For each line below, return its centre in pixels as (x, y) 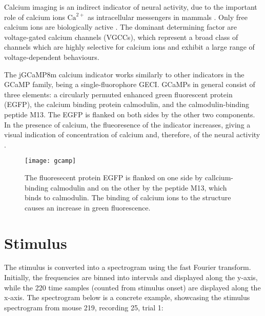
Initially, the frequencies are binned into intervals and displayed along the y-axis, (131, 277)
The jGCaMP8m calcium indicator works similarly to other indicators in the (124, 74)
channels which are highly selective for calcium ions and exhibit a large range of (129, 47)
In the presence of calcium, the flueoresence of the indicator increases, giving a (127, 124)
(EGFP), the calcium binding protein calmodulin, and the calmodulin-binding (127, 104)
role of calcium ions (35, 17)
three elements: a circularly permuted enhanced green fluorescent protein (118, 94)
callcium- (219, 177)
